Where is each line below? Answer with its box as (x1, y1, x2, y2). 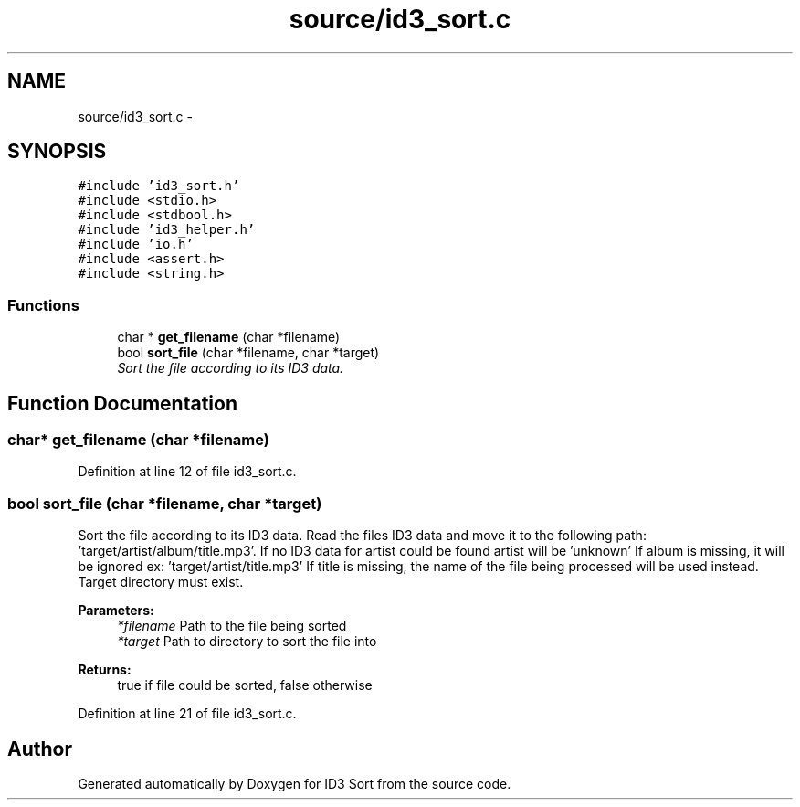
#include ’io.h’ (78, 237, 194, 252)
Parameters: (78, 602, 154, 619)
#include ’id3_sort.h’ (78, 178, 240, 194)
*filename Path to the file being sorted (117, 618, 347, 634)
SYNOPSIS (7, 140, 107, 164)
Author (7, 737, 72, 760)
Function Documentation (7, 391, 237, 415)
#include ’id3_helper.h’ (78, 222, 256, 238)
